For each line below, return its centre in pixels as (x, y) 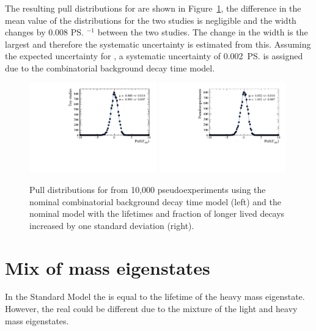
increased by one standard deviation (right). (112, 225)
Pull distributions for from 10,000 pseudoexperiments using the (148, 189)
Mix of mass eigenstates (108, 267)
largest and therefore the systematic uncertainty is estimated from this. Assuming (158, 44)
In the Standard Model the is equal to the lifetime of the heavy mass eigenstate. (155, 296)
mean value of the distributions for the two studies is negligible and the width (151, 20)
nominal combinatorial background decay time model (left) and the (155, 201)
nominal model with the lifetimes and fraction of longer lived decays (157, 213)
